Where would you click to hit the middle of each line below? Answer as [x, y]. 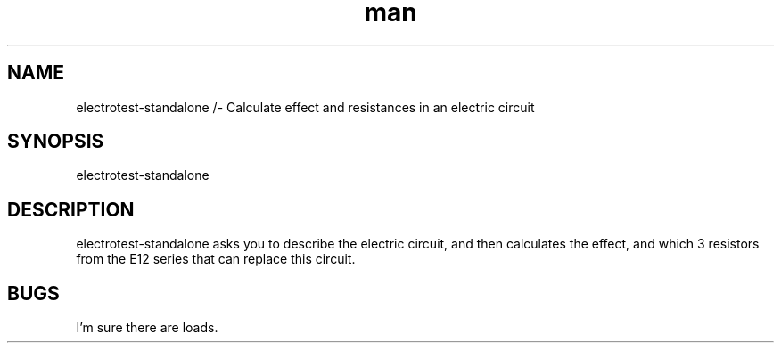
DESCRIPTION [71, 209]
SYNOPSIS [56, 142]
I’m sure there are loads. [147, 328]
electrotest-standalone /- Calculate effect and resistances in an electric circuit [305, 107]
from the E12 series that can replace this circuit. [216, 259]
